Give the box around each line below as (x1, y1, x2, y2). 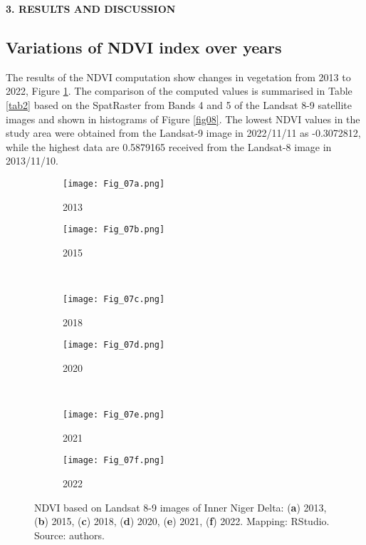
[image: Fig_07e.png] (63, 410, 165, 420)
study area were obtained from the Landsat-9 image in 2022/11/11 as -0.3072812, (6, 125, 361, 140)
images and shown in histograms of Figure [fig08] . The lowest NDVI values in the (6, 111, 360, 126)
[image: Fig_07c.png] (63, 294, 165, 305)
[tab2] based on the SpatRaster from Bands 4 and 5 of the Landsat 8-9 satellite (6, 97, 352, 112)
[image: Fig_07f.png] (63, 455, 165, 466)
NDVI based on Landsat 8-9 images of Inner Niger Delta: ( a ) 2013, (34, 499, 327, 514)
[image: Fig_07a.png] (63, 178, 165, 189)
